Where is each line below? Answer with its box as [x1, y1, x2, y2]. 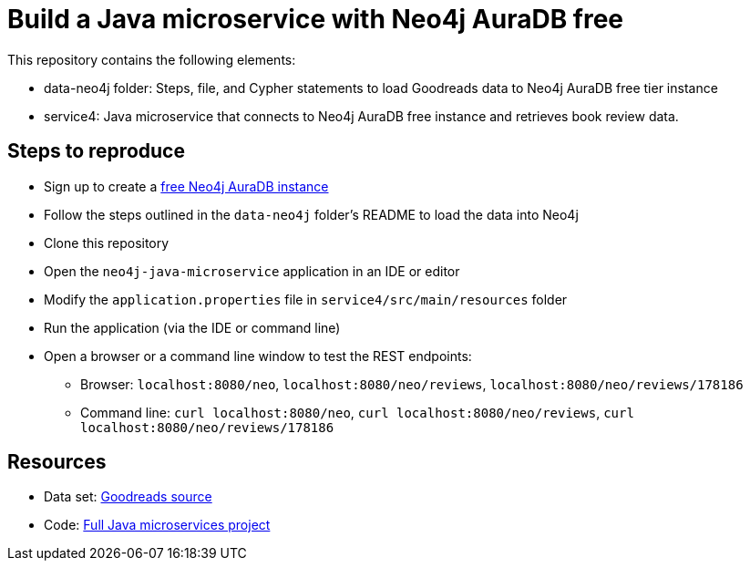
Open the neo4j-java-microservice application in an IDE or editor [44, 263, 460, 279]
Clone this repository [44, 234, 170, 251]
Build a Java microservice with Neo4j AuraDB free [7, 4, 624, 35]
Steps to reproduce [7, 139, 185, 163]
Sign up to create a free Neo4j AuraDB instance [44, 178, 329, 194]
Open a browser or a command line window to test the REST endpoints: [44, 347, 472, 364]
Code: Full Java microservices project [44, 517, 271, 533]
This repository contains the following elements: [7, 51, 296, 67]
